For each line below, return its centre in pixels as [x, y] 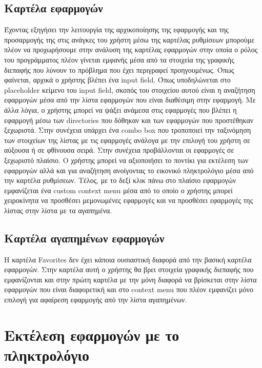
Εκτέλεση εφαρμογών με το [92, 334]
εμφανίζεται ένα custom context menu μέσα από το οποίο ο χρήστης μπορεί [118, 190]
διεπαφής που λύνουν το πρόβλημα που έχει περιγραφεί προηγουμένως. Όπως [119, 69]
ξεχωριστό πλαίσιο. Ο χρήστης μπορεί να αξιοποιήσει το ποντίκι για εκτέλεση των [126, 160]
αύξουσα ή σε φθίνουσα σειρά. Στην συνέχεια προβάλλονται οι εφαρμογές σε [119, 150]
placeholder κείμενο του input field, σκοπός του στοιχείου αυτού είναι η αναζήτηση [130, 89]
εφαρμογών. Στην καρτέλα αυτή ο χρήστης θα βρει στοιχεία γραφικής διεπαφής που [129, 269]
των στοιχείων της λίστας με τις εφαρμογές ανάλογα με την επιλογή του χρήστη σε [127, 140]
